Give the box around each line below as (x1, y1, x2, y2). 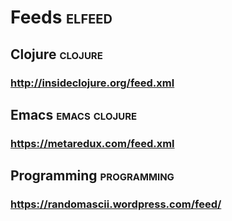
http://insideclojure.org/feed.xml (10, 76, 175, 90)
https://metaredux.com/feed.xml (10, 136, 175, 150)
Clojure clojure (10, 46, 103, 63)
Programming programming (10, 167, 175, 185)
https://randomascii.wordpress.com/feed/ (10, 197, 222, 211)
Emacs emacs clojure (10, 106, 138, 123)
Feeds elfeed (10, 6, 113, 29)
